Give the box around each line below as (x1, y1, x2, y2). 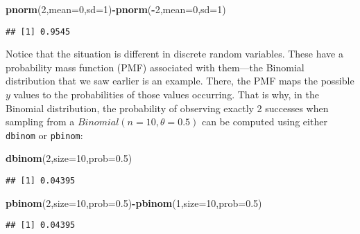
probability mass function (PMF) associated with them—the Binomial (6, 60, 305, 74)
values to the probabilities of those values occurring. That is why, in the (13, 87, 319, 102)
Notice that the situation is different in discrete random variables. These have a (6, 46, 344, 61)
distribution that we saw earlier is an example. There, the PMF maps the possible (6, 73, 354, 88)
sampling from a (6, 114, 75, 129)
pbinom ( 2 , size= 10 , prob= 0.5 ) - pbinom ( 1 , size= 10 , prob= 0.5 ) (6, 195, 262, 210)
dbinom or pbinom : (6, 127, 83, 142)
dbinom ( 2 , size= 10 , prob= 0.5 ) (6, 151, 132, 165)
